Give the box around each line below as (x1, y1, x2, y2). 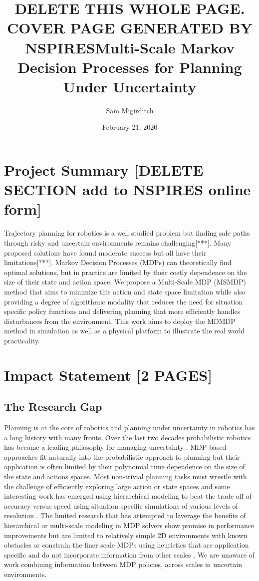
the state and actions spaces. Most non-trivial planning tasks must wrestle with (4, 471, 247, 482)
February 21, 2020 (102, 122, 158, 132)
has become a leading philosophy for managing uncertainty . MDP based (4, 442, 227, 452)
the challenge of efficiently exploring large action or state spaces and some (4, 481, 230, 491)
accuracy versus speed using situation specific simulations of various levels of (4, 500, 238, 511)
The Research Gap (4, 399, 102, 414)
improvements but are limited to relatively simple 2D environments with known (4, 530, 248, 540)
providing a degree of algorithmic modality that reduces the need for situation (4, 296, 243, 306)
